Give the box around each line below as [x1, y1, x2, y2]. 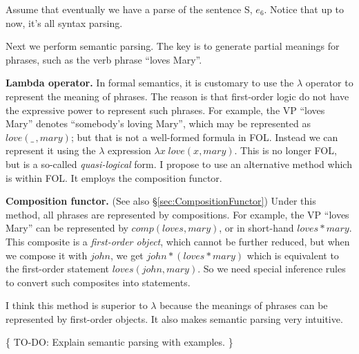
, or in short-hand [219, 221, 294, 235]
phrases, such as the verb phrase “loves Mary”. [6, 52, 202, 66]
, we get [110, 248, 144, 262]
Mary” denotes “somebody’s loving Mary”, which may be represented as [6, 116, 311, 131]
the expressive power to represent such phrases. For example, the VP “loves [6, 102, 325, 117]
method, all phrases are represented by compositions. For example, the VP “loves [6, 207, 349, 221]
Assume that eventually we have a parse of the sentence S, [6, 2, 253, 16]
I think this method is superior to [6, 298, 148, 313]
